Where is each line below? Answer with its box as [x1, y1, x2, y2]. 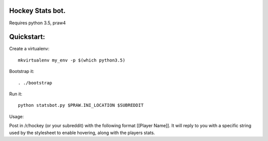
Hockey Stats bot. [9, 6, 66, 15]
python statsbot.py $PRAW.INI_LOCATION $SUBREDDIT [18, 102, 144, 108]
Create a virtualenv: [9, 46, 50, 52]
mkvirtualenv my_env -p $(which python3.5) [18, 57, 126, 63]
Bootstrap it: [9, 69, 35, 74]
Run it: [9, 91, 22, 97]
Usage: [9, 113, 24, 119]
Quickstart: [9, 33, 46, 41]
